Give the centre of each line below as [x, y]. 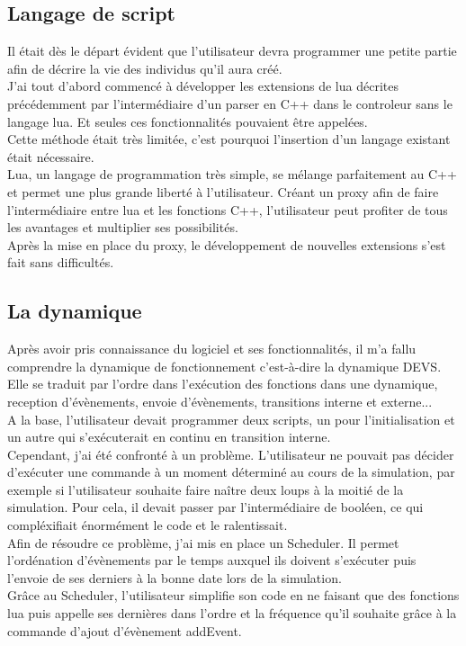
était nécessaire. [51, 156]
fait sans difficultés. [61, 262]
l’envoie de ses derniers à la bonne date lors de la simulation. [175, 577]
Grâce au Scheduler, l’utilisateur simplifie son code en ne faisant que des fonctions [233, 595]
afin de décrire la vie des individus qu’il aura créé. [145, 68]
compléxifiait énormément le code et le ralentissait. [148, 525]
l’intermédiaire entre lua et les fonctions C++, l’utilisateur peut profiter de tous [228, 209]
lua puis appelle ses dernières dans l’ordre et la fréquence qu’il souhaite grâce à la [232, 613]
